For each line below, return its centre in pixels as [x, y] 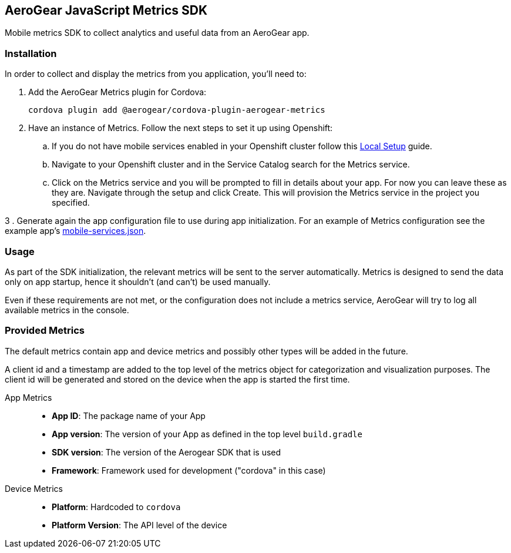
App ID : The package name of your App [129, 415]
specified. [71, 203]
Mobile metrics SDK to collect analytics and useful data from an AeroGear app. [157, 33]
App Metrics [28, 397]
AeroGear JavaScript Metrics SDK [106, 10]
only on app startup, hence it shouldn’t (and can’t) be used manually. [138, 281]
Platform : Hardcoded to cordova [116, 507]
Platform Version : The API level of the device [139, 525]
